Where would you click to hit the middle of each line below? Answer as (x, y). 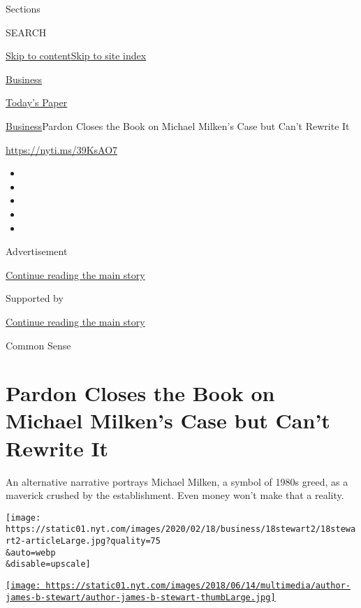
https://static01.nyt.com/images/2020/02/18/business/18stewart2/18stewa (181, 529)
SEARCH (26, 32)
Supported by (35, 298)
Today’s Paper (37, 102)
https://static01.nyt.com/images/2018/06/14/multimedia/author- (198, 586)
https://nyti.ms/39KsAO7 (62, 149)
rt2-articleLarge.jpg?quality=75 (83, 541)
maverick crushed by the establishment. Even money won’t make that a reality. (175, 495)
